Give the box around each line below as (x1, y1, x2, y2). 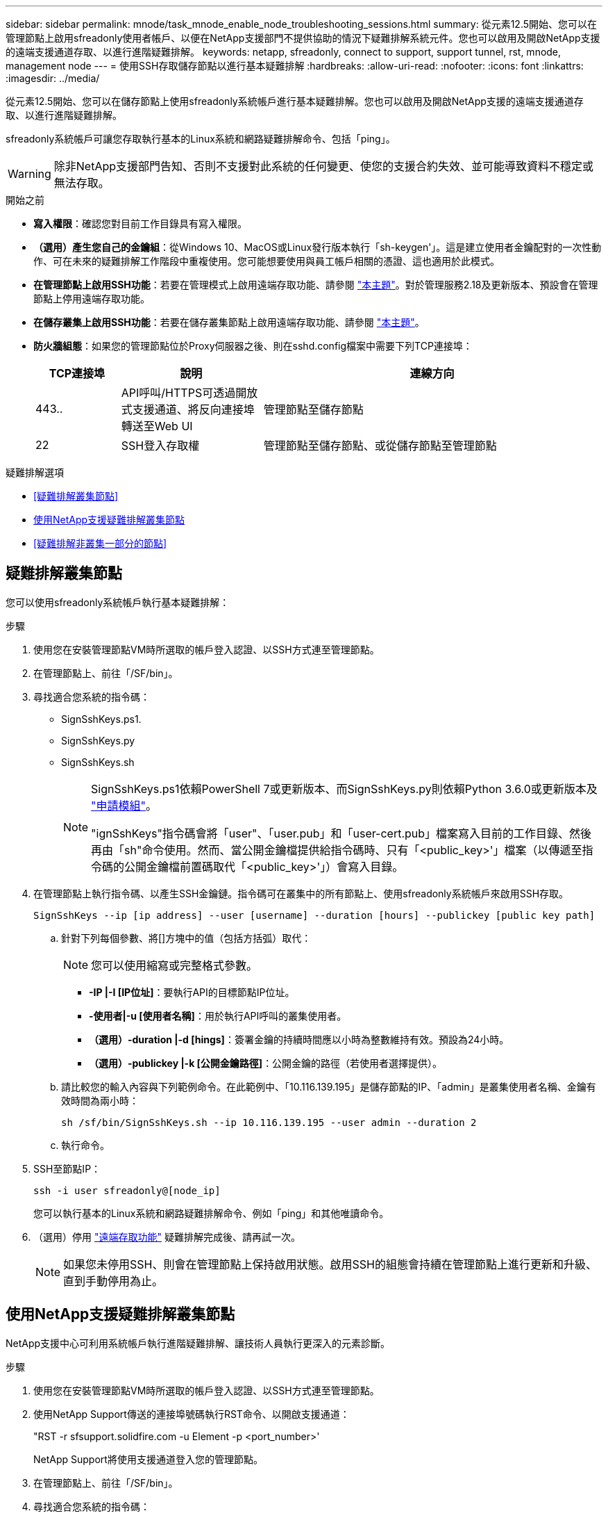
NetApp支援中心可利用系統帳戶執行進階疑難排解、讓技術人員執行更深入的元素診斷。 (6, 1337, 391, 1349)
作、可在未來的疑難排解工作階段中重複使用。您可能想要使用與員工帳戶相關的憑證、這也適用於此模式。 (33, 255, 500, 267)
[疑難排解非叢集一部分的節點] (33, 537, 167, 549)
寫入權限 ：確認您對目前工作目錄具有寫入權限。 (33, 218, 247, 229)
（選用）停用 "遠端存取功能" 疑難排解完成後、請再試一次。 (33, 1230, 301, 1243)
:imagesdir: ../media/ (6, 72, 100, 84)
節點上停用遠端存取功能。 (33, 293, 150, 304)
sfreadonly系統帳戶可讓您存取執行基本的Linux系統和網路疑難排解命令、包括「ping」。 (6, 133, 396, 145)
